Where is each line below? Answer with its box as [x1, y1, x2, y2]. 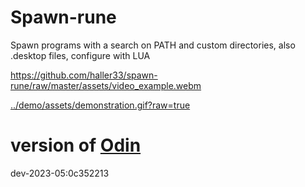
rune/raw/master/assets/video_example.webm [10, 79, 202, 91]
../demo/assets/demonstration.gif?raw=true [10, 99, 191, 111]
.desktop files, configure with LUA [10, 49, 151, 61]
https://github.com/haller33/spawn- [10, 69, 158, 81]
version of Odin [10, 134, 142, 157]
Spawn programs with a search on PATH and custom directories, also [10, 39, 296, 51]
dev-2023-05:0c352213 [10, 167, 110, 179]
